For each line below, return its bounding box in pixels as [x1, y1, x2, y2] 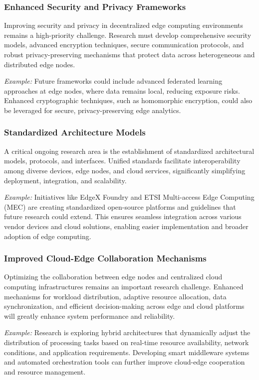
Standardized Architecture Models [4, 126, 146, 138]
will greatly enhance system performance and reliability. [4, 310, 175, 321]
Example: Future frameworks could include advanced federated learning [4, 76, 223, 86]
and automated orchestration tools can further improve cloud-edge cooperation [4, 357, 245, 367]
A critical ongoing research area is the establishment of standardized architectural [4, 145, 255, 156]
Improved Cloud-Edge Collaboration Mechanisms [4, 252, 207, 264]
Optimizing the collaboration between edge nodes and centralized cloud [4, 271, 223, 282]
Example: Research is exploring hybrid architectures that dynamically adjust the [4, 327, 251, 338]
